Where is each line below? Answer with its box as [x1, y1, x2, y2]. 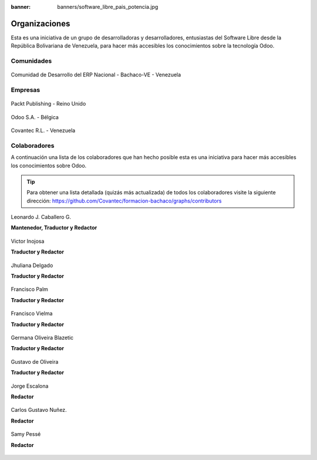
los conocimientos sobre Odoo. [11, 162, 87, 169]
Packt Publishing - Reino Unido [11, 100, 86, 107]
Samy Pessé [11, 431, 41, 438]
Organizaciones [11, 18, 70, 29]
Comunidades [11, 57, 52, 65]
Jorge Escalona [11, 382, 49, 390]
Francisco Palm [11, 286, 48, 293]
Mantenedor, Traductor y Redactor [11, 224, 97, 231]
